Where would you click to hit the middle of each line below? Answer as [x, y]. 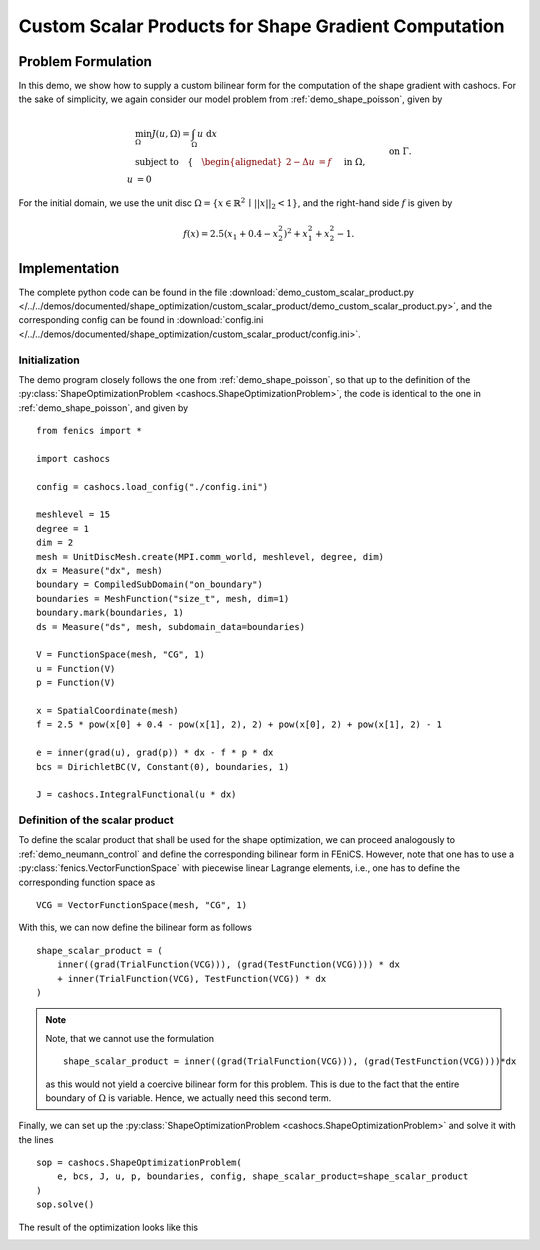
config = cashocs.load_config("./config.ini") [152, 486]
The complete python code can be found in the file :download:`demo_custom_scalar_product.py [216, 292]
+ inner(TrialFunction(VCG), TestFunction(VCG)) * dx [191, 978]
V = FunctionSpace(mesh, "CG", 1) [120, 654]
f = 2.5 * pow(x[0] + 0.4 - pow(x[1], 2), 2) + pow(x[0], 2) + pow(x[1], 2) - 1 [239, 724]
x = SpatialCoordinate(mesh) [107, 710]
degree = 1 [63, 528]
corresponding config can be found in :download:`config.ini [141, 320]
